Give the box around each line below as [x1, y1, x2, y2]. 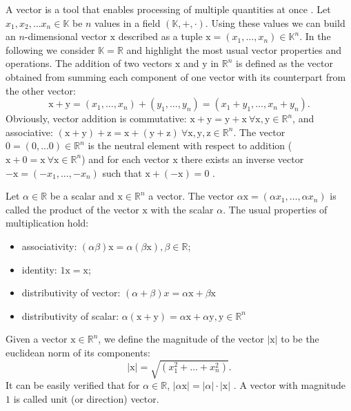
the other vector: [6, 83, 76, 97]
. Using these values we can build [205, 15, 345, 30]
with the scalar [150, 202, 214, 216]
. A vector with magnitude [233, 378, 346, 392]
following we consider [6, 42, 95, 57]
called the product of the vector [6, 202, 139, 216]
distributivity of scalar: [21, 308, 119, 323]
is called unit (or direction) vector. [13, 391, 159, 405]
